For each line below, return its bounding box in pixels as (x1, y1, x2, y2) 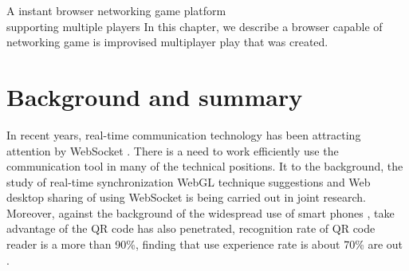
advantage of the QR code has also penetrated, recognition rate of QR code (6, 220, 376, 237)
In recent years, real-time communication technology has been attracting (6, 126, 361, 143)
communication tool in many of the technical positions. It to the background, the (6, 158, 403, 175)
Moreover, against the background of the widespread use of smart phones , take (6, 204, 395, 221)
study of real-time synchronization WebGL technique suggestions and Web (6, 173, 371, 190)
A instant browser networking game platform (6, 2, 226, 18)
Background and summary (6, 80, 303, 112)
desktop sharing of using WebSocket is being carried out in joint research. (6, 189, 366, 206)
